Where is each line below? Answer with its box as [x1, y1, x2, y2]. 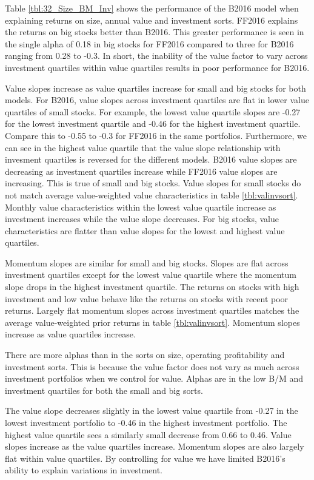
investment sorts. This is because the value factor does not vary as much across [5, 360, 299, 373]
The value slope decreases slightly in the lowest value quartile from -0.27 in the [5, 404, 298, 417]
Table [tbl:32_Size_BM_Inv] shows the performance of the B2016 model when [5, 2, 299, 14]
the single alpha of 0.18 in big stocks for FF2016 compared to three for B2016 [5, 37, 294, 50]
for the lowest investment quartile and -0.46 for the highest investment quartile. [5, 117, 301, 130]
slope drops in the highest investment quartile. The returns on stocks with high [5, 280, 299, 293]
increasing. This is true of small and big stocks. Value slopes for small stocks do [5, 177, 301, 189]
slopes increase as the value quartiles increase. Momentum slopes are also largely [5, 440, 304, 453]
